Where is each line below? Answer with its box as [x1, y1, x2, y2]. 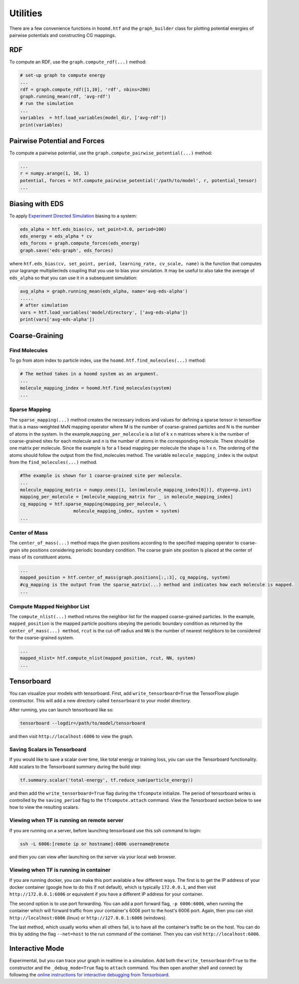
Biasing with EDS [9, 199, 64, 208]
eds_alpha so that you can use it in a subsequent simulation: [9, 275, 138, 281]
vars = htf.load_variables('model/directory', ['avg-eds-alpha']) [20, 309, 188, 315]
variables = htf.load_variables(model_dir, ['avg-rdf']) [20, 115, 167, 121]
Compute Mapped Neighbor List [9, 603, 90, 610]
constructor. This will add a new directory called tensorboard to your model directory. [9, 697, 191, 703]
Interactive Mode [9, 944, 65, 953]
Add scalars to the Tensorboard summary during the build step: [9, 763, 141, 769]
